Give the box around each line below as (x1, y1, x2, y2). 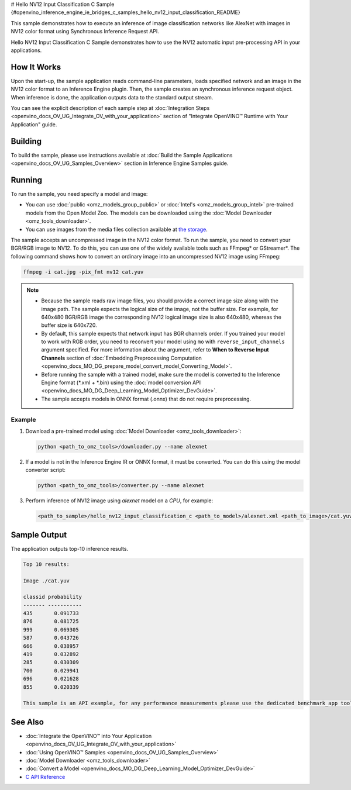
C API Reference (25, 773, 66, 780)
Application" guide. (11, 120, 57, 128)
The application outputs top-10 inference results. (11, 545, 129, 552)
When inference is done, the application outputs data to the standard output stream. (11, 94, 214, 101)
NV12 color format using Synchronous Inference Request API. (11, 28, 159, 35)
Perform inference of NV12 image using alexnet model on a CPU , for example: (25, 497, 214, 504)
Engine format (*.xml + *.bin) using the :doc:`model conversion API (41, 379, 201, 386)
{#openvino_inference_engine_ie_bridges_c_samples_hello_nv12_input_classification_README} (11, 9, 240, 16)
